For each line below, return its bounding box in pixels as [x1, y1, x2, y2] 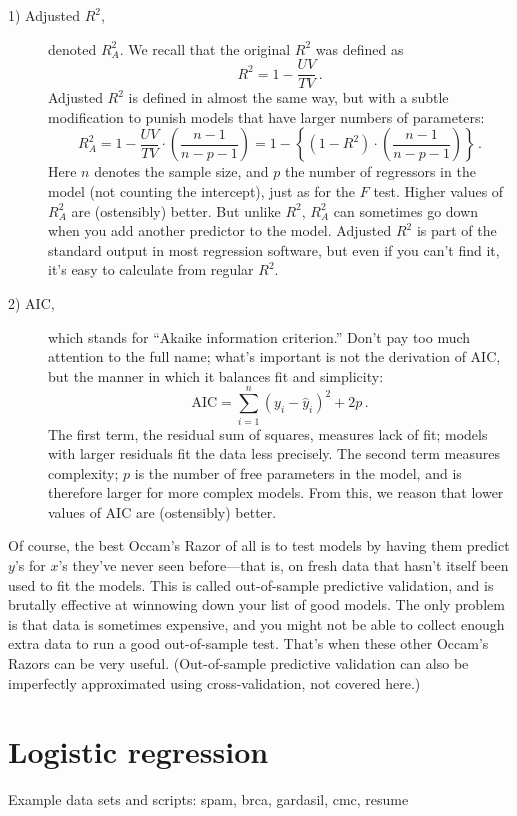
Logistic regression [8, 731, 269, 772]
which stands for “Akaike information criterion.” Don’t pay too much [48, 326, 471, 347]
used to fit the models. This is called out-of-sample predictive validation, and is [8, 574, 494, 595]
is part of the [416, 220, 497, 241]
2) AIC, [8, 293, 55, 313]
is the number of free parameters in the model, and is [134, 462, 462, 483]
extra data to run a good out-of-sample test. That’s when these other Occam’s [8, 633, 489, 654]
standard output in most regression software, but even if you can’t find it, [48, 239, 500, 260]
